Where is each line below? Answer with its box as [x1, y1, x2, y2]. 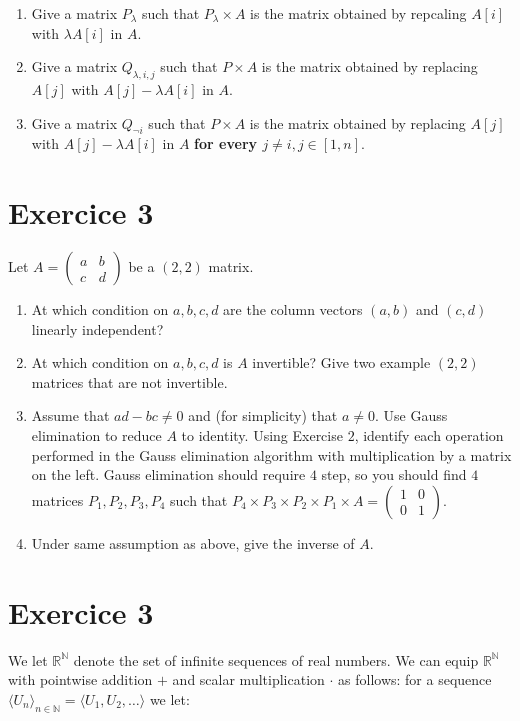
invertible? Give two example [252, 352, 431, 373]
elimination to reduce [31, 425, 162, 446]
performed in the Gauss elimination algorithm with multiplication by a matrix [31, 444, 512, 465]
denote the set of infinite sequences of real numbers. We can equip [73, 649, 479, 670]
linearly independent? [31, 318, 164, 339]
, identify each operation [354, 425, 504, 446]
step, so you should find [321, 464, 467, 485]
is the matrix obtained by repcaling [250, 3, 467, 23]
